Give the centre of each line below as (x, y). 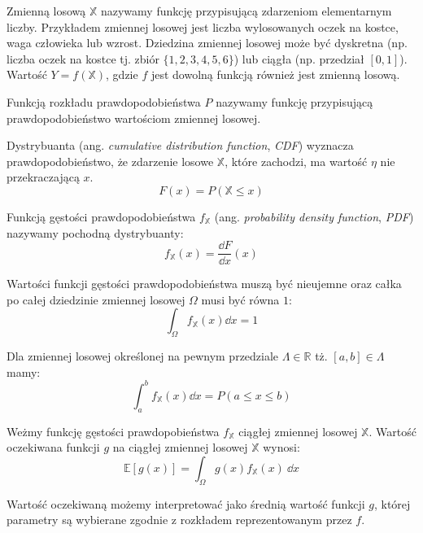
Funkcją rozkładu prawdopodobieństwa (104, 101)
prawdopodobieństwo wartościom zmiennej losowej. (134, 118)
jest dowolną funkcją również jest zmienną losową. (275, 74)
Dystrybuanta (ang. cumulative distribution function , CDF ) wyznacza (180, 145)
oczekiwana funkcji (53, 447)
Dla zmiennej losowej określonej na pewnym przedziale (143, 356)
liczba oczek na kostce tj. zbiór (83, 58)
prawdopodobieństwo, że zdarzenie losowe (110, 161)
